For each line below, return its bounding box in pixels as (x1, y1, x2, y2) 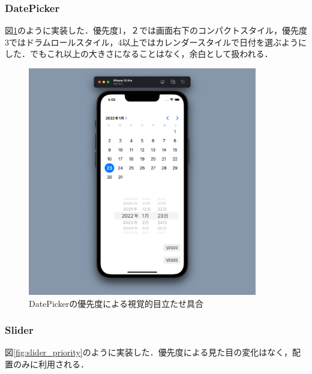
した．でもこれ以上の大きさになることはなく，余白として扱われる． (5, 47, 273, 60)
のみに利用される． (13, 357, 89, 370)
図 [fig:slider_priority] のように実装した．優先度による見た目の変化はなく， (5, 346, 292, 358)
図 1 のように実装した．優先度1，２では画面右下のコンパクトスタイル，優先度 (5, 24, 307, 37)
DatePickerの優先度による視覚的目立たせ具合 (29, 297, 203, 309)
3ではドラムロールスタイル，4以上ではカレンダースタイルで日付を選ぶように (5, 35, 307, 48)
